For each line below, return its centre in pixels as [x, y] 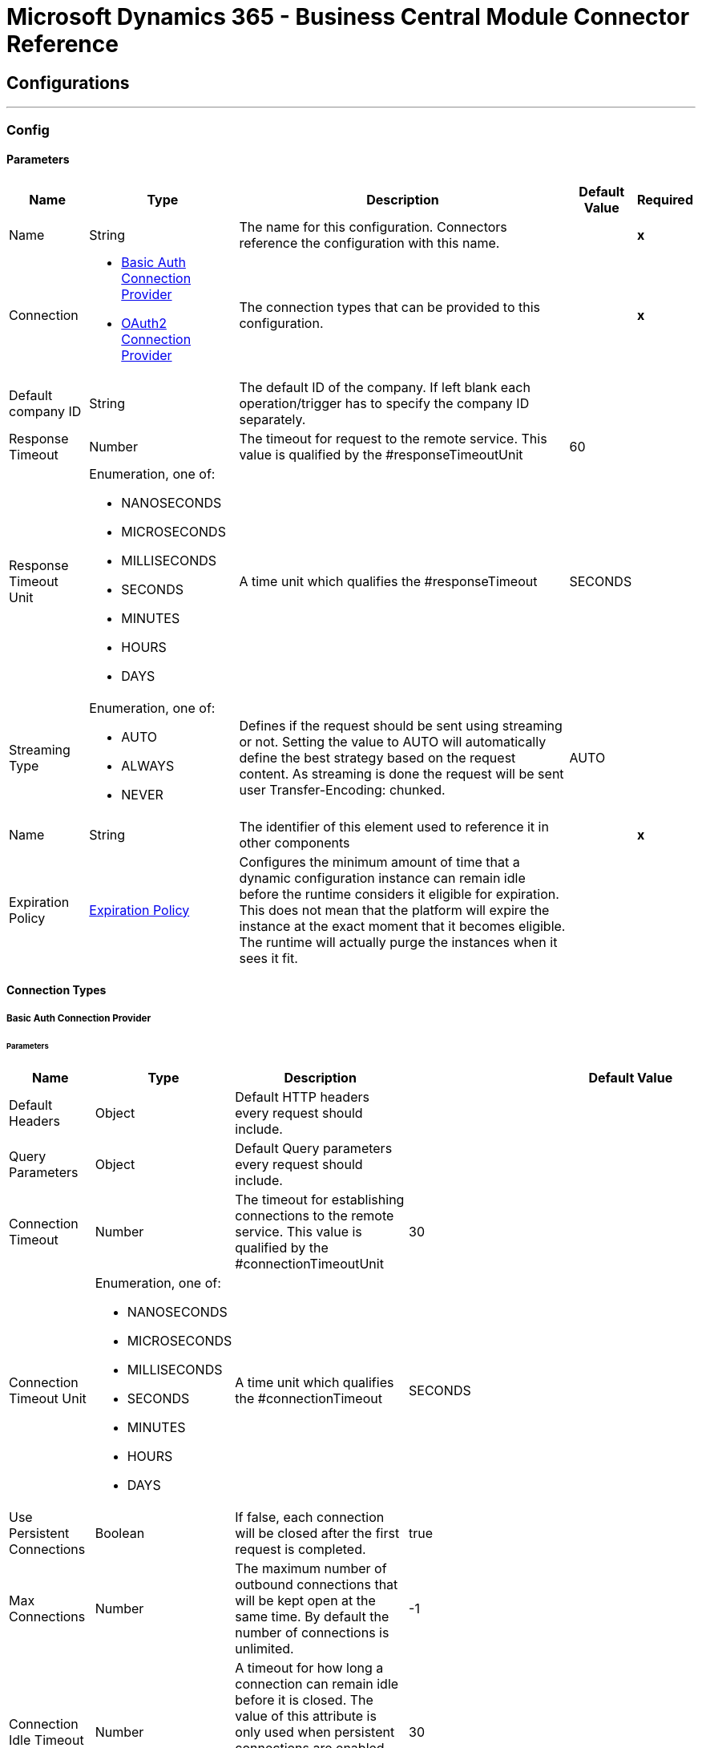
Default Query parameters [314, 1149]
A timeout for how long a [309, 1668]
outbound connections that [317, 1585]
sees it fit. [268, 958]
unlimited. [264, 1649]
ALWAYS [148, 765]
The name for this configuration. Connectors [373, 227]
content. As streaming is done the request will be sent [401, 773]
